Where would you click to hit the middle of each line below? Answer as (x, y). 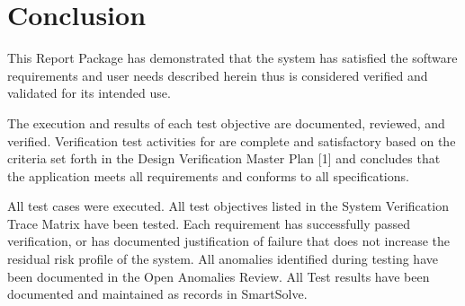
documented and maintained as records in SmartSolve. (157, 294)
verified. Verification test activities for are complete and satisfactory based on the (232, 140)
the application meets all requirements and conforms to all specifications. (208, 175)
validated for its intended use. (89, 93)
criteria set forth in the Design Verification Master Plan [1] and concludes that (224, 158)
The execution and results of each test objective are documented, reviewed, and (226, 122)
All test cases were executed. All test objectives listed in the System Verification (228, 206)
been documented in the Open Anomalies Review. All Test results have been (219, 276)
